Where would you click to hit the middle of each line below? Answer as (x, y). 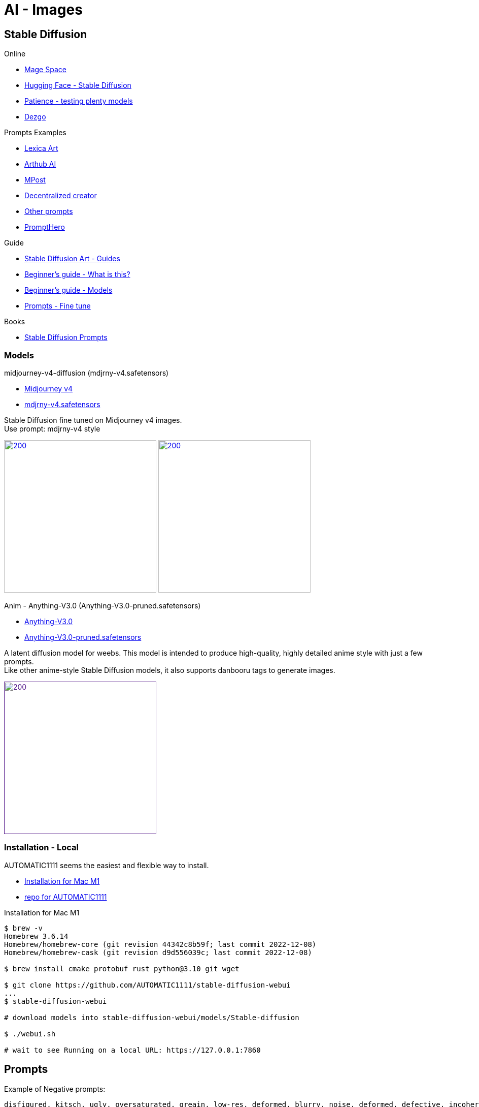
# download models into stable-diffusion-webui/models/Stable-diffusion (152, 1017)
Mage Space (45, 70)
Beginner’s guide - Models (69, 290)
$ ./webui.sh (30, 1034)
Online (15, 54)
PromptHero (45, 227)
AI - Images (43, 10)
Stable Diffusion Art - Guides (72, 259)
